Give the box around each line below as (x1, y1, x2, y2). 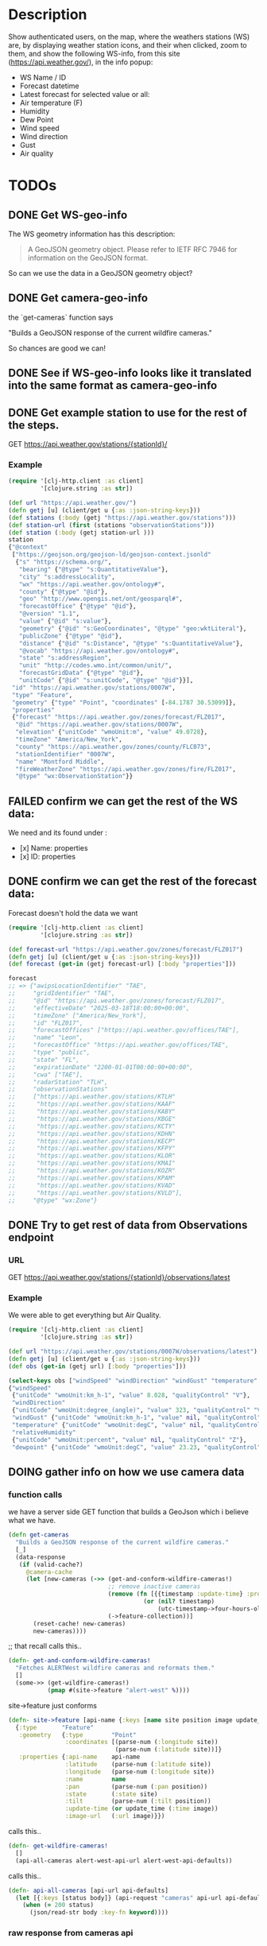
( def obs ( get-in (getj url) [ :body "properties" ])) (8, 1362, 187, 1370)
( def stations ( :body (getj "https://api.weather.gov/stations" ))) (8, 514, 237, 521)
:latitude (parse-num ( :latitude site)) (64, 1761, 212, 1769)
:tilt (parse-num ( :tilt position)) (64, 1797, 212, 1805)
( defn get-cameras (8, 1531, 69, 1539)
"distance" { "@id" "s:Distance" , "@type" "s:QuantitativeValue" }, (18, 639, 244, 647)
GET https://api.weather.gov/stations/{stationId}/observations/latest (8, 1273, 230, 1282)
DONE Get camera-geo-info (8, 292, 149, 305)
